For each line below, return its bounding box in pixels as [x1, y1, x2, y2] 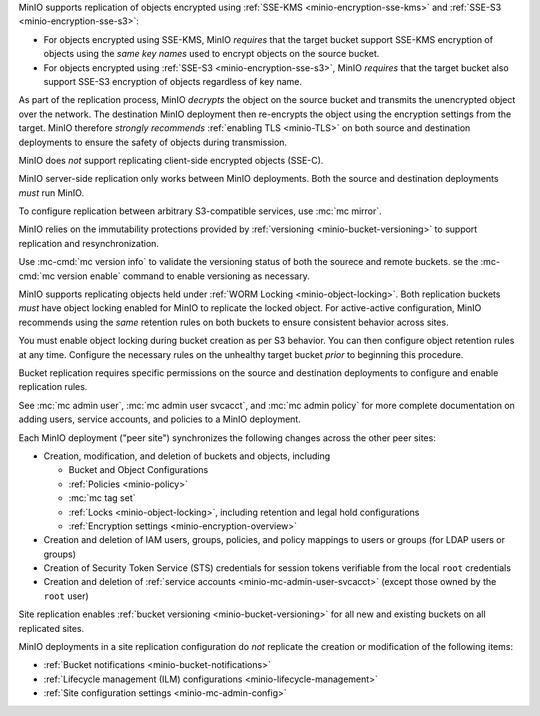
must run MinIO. [18, 186, 85, 199]
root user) [43, 590, 89, 602]
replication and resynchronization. [18, 237, 160, 249]
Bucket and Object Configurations [68, 464, 209, 476]
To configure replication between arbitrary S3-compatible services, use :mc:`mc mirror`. [18, 205, 382, 217]
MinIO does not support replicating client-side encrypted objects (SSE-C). [18, 154, 324, 166]
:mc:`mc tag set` [68, 492, 136, 504]
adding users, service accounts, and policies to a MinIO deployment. [18, 413, 302, 425]
